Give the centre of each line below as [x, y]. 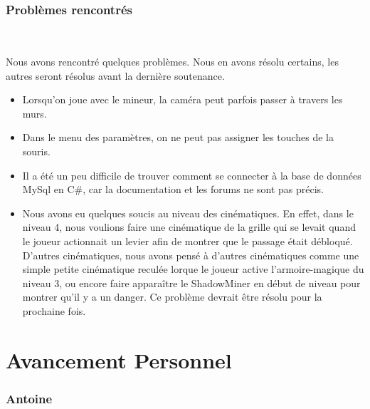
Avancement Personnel [119, 359]
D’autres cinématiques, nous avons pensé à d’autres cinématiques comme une [191, 255]
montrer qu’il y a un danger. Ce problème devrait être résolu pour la [172, 297]
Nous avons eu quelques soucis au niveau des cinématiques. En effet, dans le [188, 213]
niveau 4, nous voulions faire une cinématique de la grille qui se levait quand [189, 227]
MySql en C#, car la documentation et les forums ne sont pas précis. [173, 189]
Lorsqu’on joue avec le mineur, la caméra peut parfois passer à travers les [183, 99]
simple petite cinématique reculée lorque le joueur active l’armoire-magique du [193, 269]
